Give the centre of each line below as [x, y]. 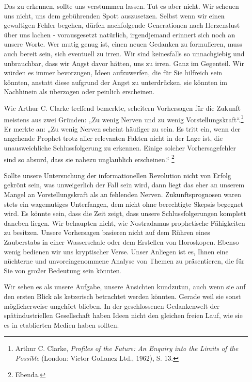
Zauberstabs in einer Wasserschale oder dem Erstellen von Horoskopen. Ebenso [122, 241]
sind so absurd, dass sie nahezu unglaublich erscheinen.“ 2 [89, 158]
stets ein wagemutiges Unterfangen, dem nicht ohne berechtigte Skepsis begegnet [124, 204]
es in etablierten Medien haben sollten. [62, 324]
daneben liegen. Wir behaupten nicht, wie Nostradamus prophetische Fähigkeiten [125, 223]
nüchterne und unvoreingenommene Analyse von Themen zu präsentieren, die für [124, 261]
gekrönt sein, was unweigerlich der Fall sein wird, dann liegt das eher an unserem [124, 185]
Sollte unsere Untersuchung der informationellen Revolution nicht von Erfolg [118, 175]
